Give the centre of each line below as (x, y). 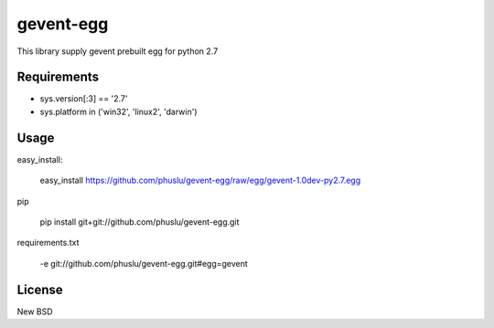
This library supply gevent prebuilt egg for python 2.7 (118, 51)
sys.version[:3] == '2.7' (84, 99)
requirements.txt (48, 243)
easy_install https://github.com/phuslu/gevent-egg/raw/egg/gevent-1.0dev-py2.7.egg (200, 180)
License (40, 289)
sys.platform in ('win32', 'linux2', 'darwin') (118, 111)
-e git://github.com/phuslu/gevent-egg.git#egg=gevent (144, 263)
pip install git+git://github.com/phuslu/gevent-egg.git (140, 222)
